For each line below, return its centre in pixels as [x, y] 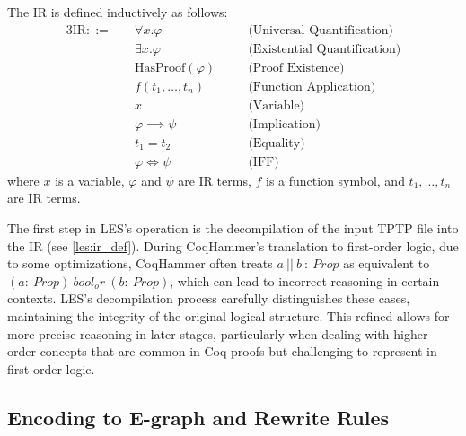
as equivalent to [387, 263]
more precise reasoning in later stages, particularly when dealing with [198, 333]
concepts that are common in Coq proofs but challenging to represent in [238, 351]
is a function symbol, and [335, 180]
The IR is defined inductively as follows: [118, 12]
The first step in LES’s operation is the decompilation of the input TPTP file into [233, 228]
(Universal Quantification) [321, 30]
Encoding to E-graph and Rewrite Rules [198, 417]
